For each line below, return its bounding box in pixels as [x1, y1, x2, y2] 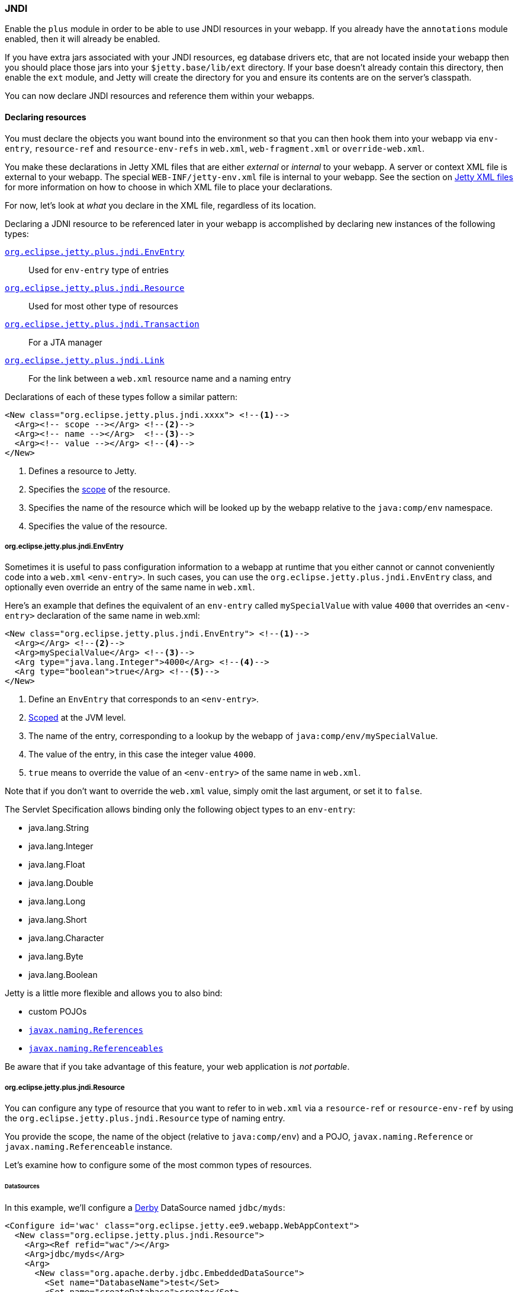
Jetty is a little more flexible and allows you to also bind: [5, 988, 223, 999]
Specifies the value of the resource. [28, 520, 168, 531]
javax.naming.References [28, 1025, 143, 1035]
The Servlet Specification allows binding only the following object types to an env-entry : [5, 804, 356, 815]
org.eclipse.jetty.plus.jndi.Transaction [5, 319, 200, 329]
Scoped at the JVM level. [28, 712, 126, 723]
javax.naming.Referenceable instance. [5, 1141, 173, 1152]
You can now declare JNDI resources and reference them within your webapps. [5, 91, 315, 101]
